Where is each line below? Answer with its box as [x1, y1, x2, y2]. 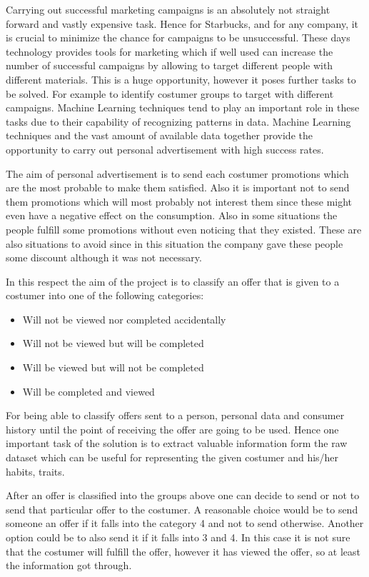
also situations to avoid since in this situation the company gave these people [6, 236, 343, 251]
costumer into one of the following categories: [6, 288, 204, 303]
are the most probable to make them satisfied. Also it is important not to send [6, 180, 350, 195]
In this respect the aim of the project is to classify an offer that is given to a [6, 274, 340, 288]
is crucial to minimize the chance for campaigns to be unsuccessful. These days [6, 30, 350, 45]
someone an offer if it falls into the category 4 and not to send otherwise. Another [6, 516, 364, 531]
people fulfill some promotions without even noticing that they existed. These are [6, 221, 362, 236]
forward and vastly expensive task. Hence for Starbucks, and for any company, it [6, 16, 359, 31]
